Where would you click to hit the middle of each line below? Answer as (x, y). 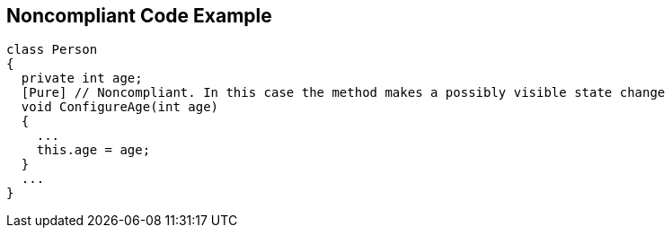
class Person (52, 50)
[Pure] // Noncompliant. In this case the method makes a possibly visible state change (343, 93)
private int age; (82, 78)
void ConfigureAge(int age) (120, 107)
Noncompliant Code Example (139, 16)
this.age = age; (93, 150)
